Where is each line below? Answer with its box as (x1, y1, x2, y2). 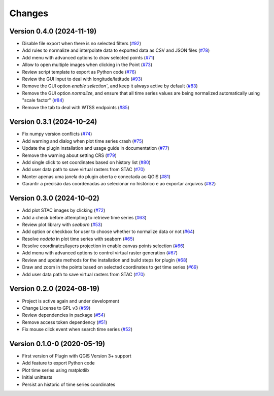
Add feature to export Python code (22, 360, 95, 366)
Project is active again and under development (22, 298, 119, 304)
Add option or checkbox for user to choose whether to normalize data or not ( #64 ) (22, 228, 195, 235)
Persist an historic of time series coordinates (22, 381, 116, 387)
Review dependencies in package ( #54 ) (22, 312, 106, 318)
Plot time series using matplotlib (22, 367, 89, 373)
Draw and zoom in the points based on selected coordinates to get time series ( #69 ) (22, 264, 198, 270)
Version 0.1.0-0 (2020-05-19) (9, 339, 106, 348)
